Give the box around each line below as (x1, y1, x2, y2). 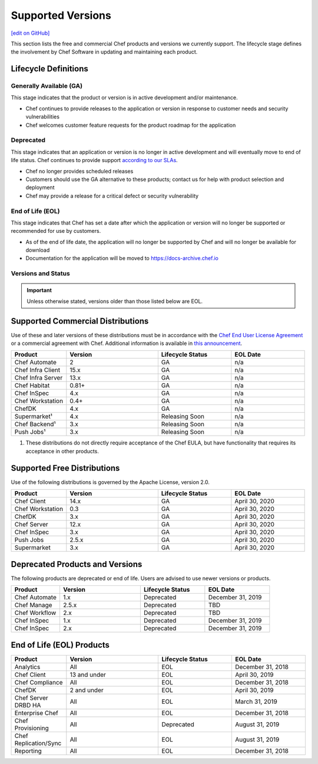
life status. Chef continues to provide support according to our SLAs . (11, 157, 178, 164)
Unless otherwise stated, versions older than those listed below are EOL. (26, 298, 203, 305)
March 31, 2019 (234, 697, 278, 706)
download (25, 246, 50, 253)
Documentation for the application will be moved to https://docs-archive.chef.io (25, 255, 219, 262)
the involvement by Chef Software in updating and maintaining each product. (11, 48, 198, 55)
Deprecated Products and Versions (11, 559, 143, 569)
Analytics (14, 663, 41, 671)
